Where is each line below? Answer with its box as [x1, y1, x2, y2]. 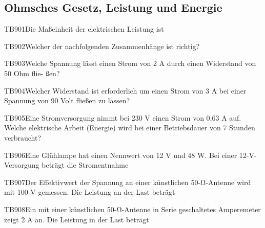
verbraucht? [4, 132, 42, 143]
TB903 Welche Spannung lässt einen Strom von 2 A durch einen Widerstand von [4, 58, 256, 69]
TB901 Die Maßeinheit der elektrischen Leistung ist [4, 24, 164, 34]
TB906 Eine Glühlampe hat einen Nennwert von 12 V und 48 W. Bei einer [4, 149, 237, 160]
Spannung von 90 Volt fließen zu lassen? [4, 95, 130, 106]
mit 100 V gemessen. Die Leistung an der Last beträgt [4, 187, 175, 197]
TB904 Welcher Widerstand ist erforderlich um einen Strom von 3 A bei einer [4, 85, 247, 96]
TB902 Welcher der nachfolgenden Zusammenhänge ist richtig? [4, 40, 200, 51]
